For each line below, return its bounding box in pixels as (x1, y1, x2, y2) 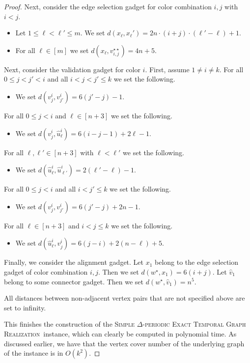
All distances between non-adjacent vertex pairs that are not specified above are (4, 293, 245, 303)
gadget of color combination (4, 266, 88, 277)
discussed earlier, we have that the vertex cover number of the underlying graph (4, 338, 245, 348)
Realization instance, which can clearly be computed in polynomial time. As (4, 328, 237, 338)
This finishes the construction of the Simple (4, 319, 135, 329)
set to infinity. (4, 302, 46, 312)
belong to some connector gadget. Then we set (4, 276, 144, 286)
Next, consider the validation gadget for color (4, 64, 140, 74)
